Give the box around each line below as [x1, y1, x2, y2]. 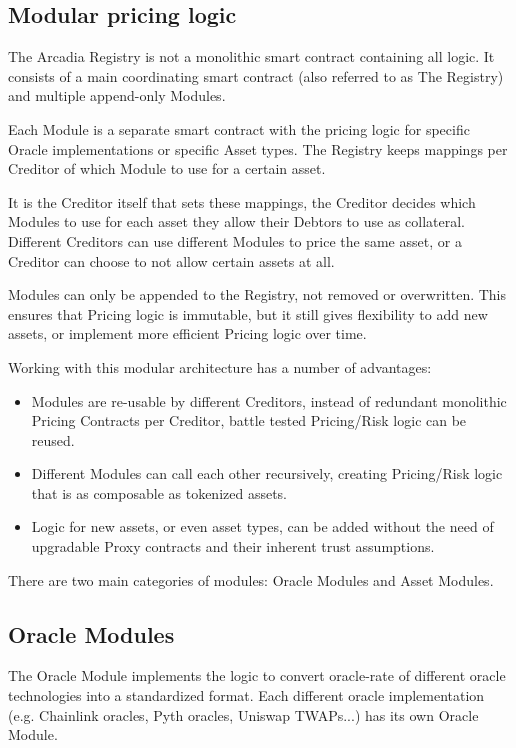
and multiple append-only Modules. [8, 85, 226, 106]
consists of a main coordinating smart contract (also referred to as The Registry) [8, 65, 504, 86]
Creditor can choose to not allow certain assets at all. [8, 250, 335, 271]
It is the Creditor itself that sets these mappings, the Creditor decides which [8, 191, 476, 212]
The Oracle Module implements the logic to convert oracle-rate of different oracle [8, 665, 506, 686]
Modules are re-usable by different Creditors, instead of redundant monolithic [31, 390, 507, 411]
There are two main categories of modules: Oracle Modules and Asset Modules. [8, 569, 494, 590]
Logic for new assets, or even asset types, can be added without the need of [31, 516, 494, 537]
